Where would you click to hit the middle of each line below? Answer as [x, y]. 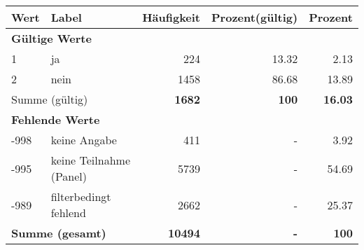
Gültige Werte [51, 38]
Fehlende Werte [56, 119]
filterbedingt [81, 196]
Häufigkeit [171, 17]
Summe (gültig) [50, 99]
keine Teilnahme [90, 160]
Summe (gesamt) [59, 233]
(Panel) [69, 176]
